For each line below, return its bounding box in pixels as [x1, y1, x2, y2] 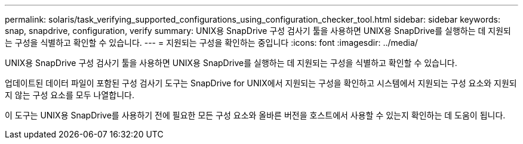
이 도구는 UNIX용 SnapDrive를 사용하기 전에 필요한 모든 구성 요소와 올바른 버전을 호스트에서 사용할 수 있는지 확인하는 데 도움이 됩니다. [5, 110, 506, 120]
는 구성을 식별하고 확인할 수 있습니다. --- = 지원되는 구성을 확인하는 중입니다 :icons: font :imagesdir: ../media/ [5, 37, 418, 48]
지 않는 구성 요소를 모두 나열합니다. [5, 90, 134, 100]
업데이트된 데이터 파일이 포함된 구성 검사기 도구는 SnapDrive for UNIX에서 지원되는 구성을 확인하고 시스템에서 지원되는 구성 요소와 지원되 [5, 78, 517, 88]
